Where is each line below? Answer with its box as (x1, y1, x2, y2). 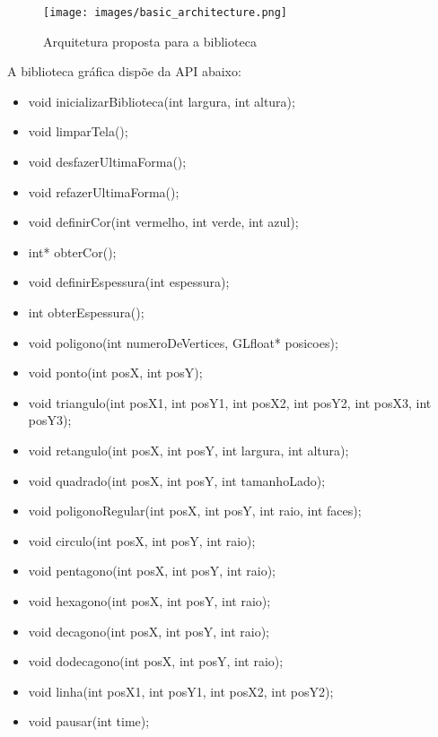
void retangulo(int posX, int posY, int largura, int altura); (28, 440, 349, 459)
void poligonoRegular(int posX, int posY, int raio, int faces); (28, 501, 362, 520)
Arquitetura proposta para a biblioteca (43, 31, 257, 50)
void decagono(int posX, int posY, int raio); (28, 621, 269, 640)
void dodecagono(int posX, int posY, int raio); (28, 652, 284, 671)
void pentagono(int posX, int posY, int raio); (28, 561, 276, 580)
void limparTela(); (28, 122, 128, 141)
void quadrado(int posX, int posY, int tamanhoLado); (28, 471, 326, 490)
